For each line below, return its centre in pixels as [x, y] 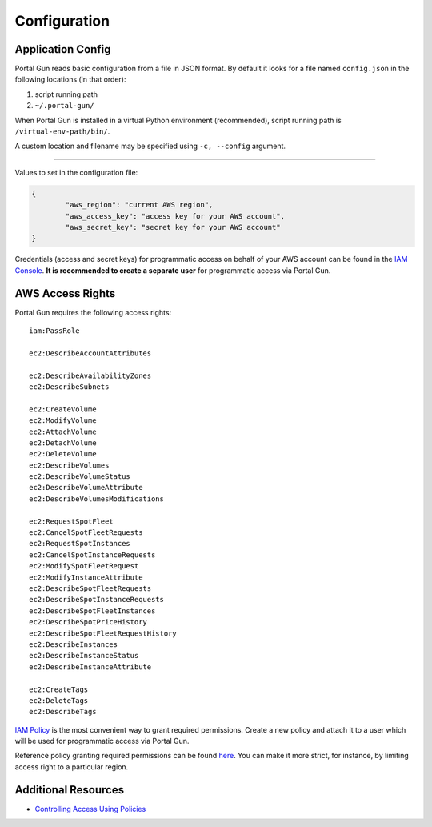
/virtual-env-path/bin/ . [62, 131]
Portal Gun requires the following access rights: [93, 312]
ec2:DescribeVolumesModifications [96, 499]
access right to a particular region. [72, 767]
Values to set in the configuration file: [76, 172]
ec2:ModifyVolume [63, 421]
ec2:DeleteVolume [63, 454]
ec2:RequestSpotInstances [80, 544]
